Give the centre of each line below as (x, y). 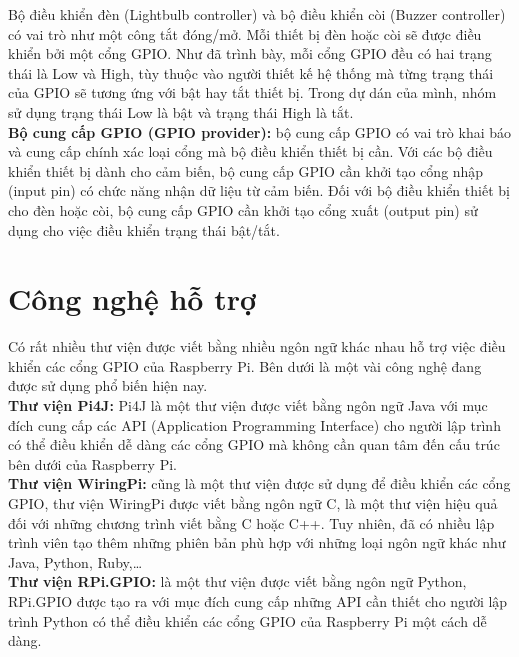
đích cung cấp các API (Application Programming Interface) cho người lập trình (254, 424)
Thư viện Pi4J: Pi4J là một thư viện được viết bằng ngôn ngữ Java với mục (248, 405)
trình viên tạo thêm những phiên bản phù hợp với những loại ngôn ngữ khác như (257, 542)
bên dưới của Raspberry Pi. (92, 463)
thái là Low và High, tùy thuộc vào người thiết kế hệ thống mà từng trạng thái (251, 72)
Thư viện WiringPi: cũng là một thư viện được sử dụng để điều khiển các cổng (259, 483)
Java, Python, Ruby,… (75, 561)
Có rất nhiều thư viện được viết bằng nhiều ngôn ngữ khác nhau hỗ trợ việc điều (257, 346)
